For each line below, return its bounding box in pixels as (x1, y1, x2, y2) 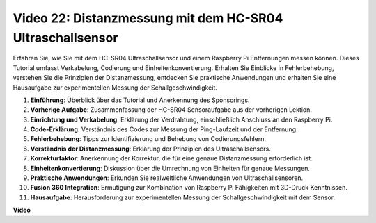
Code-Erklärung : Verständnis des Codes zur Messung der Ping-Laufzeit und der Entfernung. (30, 125, 299, 133)
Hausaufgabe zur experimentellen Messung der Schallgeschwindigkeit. (13, 83, 217, 92)
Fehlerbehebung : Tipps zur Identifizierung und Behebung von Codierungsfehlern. (30, 135, 267, 143)
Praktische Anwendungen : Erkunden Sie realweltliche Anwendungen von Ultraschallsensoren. (30, 174, 304, 182)
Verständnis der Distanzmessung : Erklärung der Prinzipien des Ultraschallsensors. (30, 144, 272, 153)
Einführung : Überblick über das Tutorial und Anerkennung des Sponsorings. (30, 96, 250, 104)
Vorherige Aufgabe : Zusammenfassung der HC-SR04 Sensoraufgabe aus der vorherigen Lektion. (30, 106, 313, 114)
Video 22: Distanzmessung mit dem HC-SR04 (13, 10, 283, 26)
